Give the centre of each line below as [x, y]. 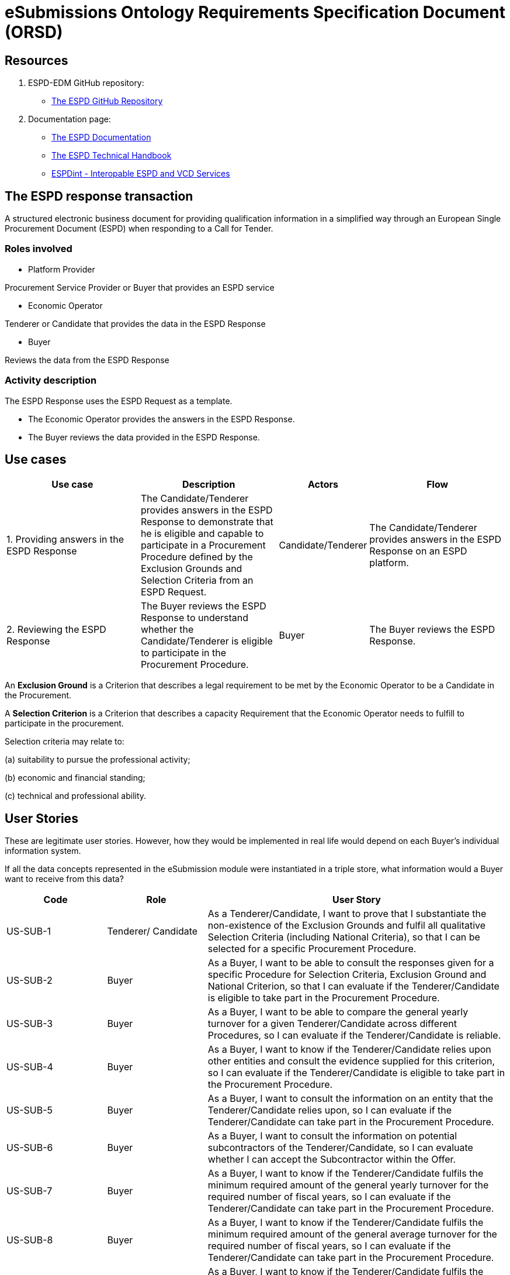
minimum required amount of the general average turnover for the [352, 1234]
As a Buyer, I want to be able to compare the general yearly [338, 1012]
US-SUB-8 [30, 1240]
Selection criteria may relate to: [65, 742]
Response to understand [195, 618]
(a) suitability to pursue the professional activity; [98, 760]
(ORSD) [34, 32]
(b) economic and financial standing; [75, 778]
